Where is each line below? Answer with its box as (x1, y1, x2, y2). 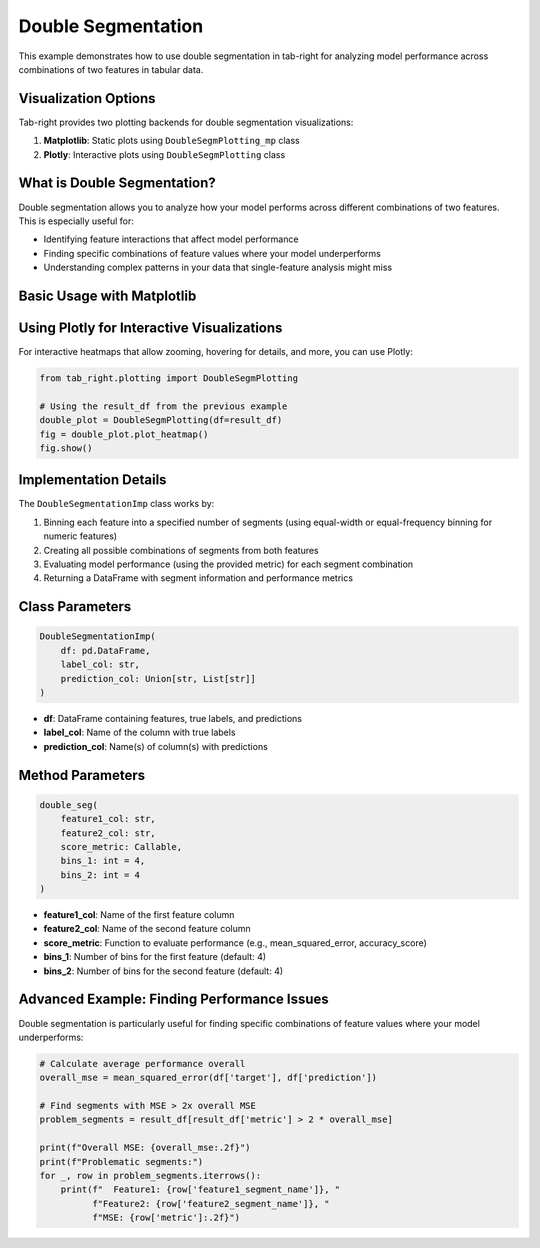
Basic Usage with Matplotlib (18, 287, 197, 304)
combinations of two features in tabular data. (18, 63, 204, 75)
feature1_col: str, (60, 813, 157, 825)
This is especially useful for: (18, 215, 135, 227)
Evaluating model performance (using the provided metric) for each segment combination (43, 558, 414, 570)
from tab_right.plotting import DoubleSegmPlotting (39, 373, 299, 384)
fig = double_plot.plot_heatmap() (39, 428, 209, 440)
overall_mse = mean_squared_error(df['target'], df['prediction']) (39, 1072, 378, 1084)
